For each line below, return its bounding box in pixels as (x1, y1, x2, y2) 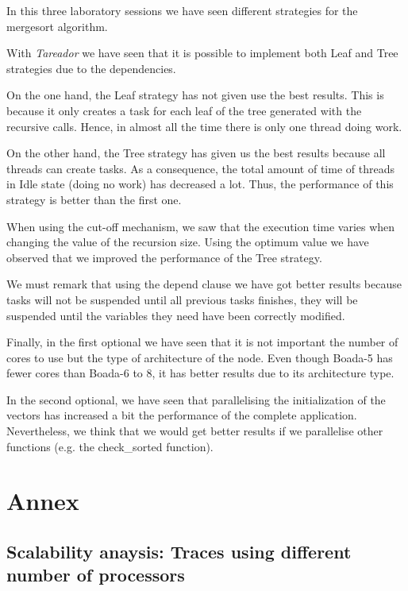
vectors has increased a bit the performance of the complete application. (6, 407, 357, 423)
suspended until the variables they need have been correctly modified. (6, 307, 345, 323)
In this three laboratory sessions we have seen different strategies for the (6, 2, 358, 18)
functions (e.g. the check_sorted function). (6, 438, 214, 454)
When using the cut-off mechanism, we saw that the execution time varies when (6, 218, 395, 234)
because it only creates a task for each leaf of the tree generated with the (6, 102, 362, 118)
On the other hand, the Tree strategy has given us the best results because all (6, 145, 386, 161)
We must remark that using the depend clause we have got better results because (6, 276, 402, 292)
